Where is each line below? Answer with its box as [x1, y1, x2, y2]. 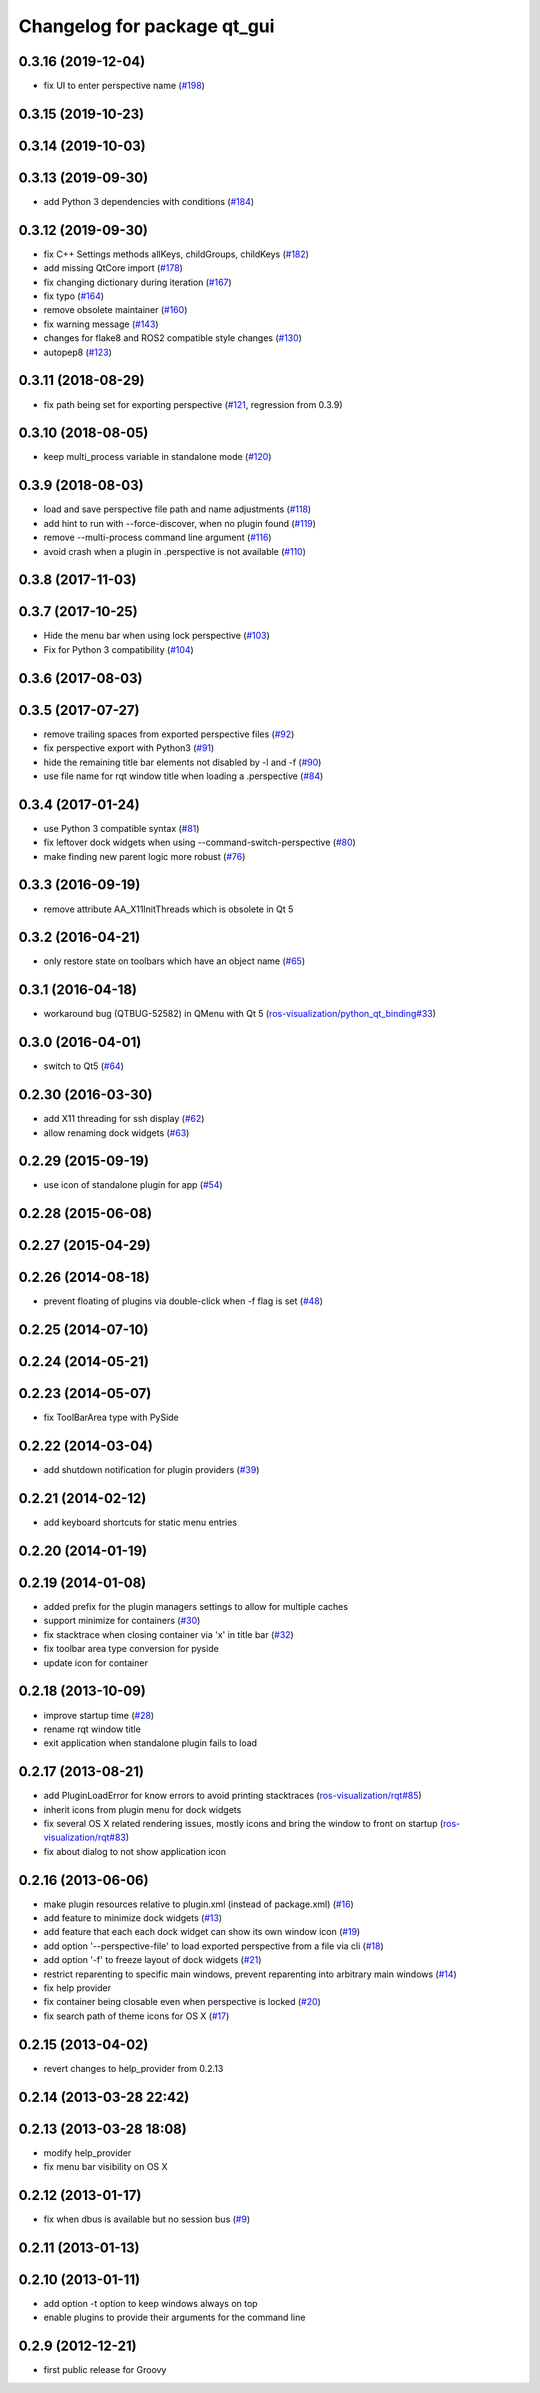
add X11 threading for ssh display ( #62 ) [43, 1113, 205, 1125]
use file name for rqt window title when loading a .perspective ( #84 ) [43, 770, 324, 782]
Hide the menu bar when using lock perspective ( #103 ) [43, 630, 270, 642]
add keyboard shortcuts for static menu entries [43, 1516, 238, 1529]
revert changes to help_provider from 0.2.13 [43, 2062, 224, 2074]
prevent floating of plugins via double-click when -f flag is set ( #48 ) [43, 1295, 324, 1307]
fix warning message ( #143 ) [43, 318, 159, 330]
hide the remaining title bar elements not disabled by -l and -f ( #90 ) [43, 756, 322, 768]
